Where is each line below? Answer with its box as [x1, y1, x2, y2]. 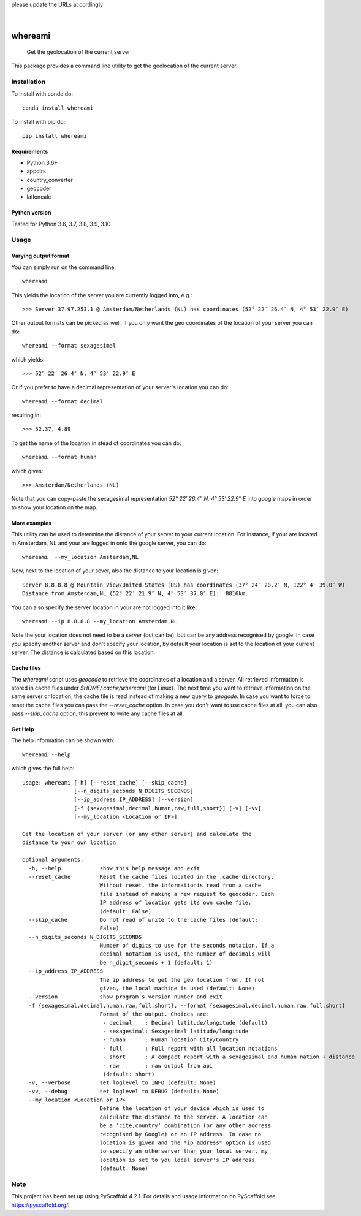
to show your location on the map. [11, 503, 98, 511]
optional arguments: [22, 856, 84, 864]
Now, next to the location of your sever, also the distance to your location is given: [11, 567, 219, 574]
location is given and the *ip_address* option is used [99, 1139, 272, 1146]
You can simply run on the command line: [11, 264, 116, 271]
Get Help [11, 726, 34, 733]
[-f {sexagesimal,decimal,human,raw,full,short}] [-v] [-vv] [74, 805, 262, 811]
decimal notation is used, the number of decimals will [99, 951, 272, 957]
